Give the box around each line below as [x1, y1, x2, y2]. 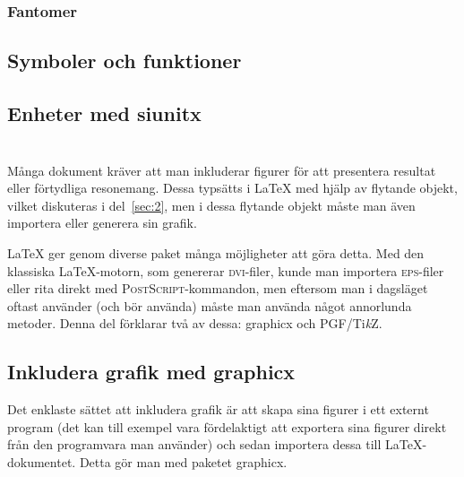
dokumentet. [7, 452, 76, 471]
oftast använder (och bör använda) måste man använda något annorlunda [7, 296, 412, 315]
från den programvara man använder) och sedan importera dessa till [7, 435, 382, 454]
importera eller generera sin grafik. [7, 213, 197, 232]
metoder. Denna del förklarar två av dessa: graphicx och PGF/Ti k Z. [7, 314, 382, 333]
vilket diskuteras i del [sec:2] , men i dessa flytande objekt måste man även [7, 195, 416, 214]
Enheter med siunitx [7, 100, 202, 127]
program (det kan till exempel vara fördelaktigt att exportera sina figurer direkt [7, 417, 447, 436]
